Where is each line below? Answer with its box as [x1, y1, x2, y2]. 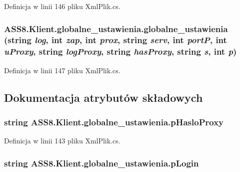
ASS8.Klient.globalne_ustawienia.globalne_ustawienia [4, 22, 228, 35]
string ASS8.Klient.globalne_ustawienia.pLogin [4, 156, 199, 169]
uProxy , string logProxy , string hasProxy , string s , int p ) [4, 45, 237, 58]
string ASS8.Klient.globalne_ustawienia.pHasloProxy [4, 115, 224, 128]
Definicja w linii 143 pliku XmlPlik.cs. [4, 135, 120, 146]
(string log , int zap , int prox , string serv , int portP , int [4, 34, 227, 46]
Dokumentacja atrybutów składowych [4, 89, 203, 105]
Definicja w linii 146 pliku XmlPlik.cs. [4, 1, 120, 11]
